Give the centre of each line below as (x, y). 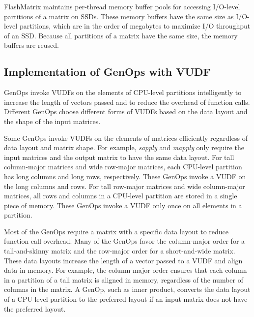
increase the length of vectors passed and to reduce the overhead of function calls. (127, 102)
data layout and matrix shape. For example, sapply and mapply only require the (124, 147)
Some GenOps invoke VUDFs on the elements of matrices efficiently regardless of (126, 138)
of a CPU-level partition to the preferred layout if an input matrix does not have (126, 299)
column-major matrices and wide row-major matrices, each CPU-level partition (123, 167)
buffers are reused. (31, 45)
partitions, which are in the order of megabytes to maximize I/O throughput (135, 26)
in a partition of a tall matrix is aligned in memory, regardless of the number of (124, 279)
